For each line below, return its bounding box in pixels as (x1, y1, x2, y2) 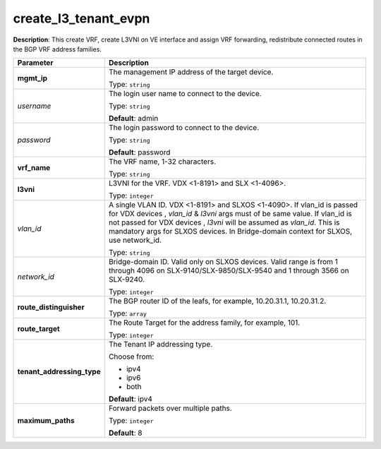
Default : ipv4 (108, 394, 153, 404)
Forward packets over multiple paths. (108, 403, 232, 413)
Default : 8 (108, 428, 143, 438)
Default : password (108, 148, 171, 157)
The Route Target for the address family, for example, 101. (108, 318, 301, 328)
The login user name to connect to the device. (108, 89, 262, 99)
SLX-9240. (108, 275, 145, 285)
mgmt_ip (17, 73, 48, 83)
